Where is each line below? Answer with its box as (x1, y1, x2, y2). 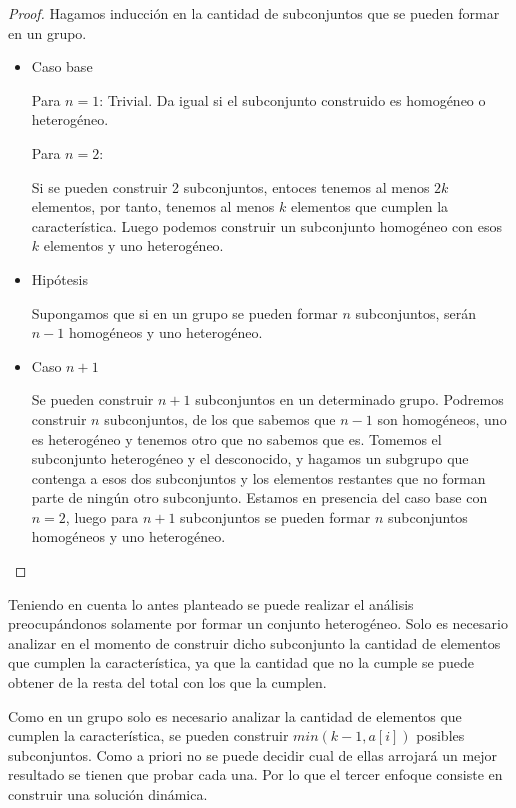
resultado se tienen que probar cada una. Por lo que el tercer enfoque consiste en (8, 764, 503, 785)
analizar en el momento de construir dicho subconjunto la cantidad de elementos (8, 632, 501, 653)
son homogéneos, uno (377, 408, 507, 429)
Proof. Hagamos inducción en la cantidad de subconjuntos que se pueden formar (8, 3, 500, 23)
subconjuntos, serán (355, 302, 477, 323)
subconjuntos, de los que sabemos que (104, 408, 336, 429)
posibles (416, 725, 465, 746)
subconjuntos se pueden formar (180, 506, 371, 527)
